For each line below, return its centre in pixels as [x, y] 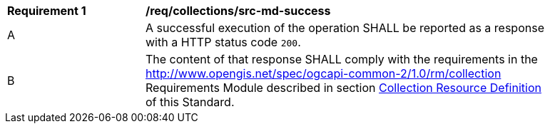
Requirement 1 [47, 11]
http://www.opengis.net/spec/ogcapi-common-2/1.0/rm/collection [324, 73]
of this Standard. [190, 102]
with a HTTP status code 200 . [223, 42]
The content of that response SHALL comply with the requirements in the [342, 59]
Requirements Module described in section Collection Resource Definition [343, 88]
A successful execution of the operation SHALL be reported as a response [345, 28]
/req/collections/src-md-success [238, 11]
